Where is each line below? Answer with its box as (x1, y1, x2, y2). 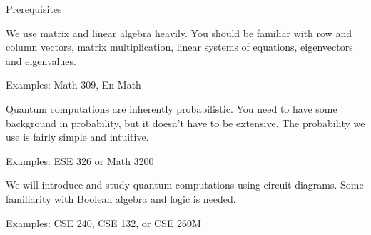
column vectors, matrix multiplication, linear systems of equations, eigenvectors (6, 39, 353, 54)
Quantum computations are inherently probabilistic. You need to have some (6, 101, 337, 116)
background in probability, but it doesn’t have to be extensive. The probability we (6, 115, 365, 130)
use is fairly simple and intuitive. (6, 129, 149, 144)
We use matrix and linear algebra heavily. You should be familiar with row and (6, 25, 352, 40)
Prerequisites (6, 1, 62, 16)
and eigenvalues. (6, 53, 76, 68)
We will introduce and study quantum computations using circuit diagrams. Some (6, 177, 364, 192)
